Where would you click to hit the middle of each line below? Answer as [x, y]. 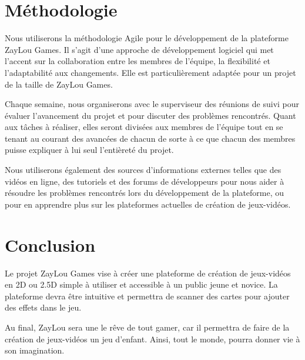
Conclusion [50, 244]
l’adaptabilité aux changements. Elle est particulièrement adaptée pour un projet [150, 72]
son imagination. [35, 350]
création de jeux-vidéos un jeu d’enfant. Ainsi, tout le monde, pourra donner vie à [152, 339]
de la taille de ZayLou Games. [59, 84]
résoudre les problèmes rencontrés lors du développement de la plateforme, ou [145, 193]
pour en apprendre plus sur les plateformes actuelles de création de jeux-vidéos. [148, 204]
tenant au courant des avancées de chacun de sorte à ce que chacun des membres [150, 138]
